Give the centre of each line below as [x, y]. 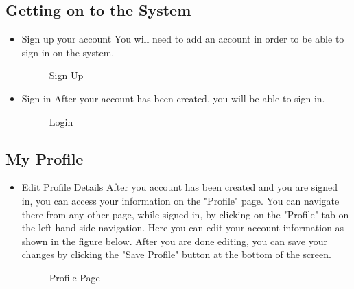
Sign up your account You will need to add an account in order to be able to [183, 39]
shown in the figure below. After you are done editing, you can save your [174, 241]
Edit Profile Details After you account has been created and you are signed [180, 187]
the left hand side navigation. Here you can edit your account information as [183, 228]
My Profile [45, 158]
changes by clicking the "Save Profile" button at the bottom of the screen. [176, 254]
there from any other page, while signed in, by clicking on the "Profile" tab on [185, 214]
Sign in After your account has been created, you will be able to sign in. [173, 98]
